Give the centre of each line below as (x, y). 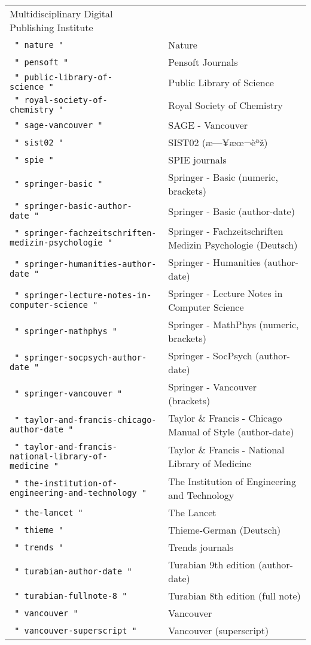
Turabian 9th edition (212, 564)
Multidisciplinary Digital (61, 13)
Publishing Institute (51, 27)
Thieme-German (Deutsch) (225, 530)
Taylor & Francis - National (226, 449)
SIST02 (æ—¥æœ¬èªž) (218, 142)
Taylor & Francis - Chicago (225, 418)
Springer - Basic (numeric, (223, 177)
